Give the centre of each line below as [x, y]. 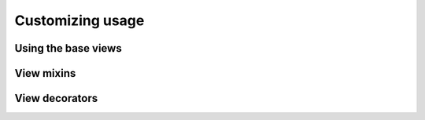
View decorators [56, 98]
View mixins [45, 73]
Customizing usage [79, 20]
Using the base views [68, 48]
